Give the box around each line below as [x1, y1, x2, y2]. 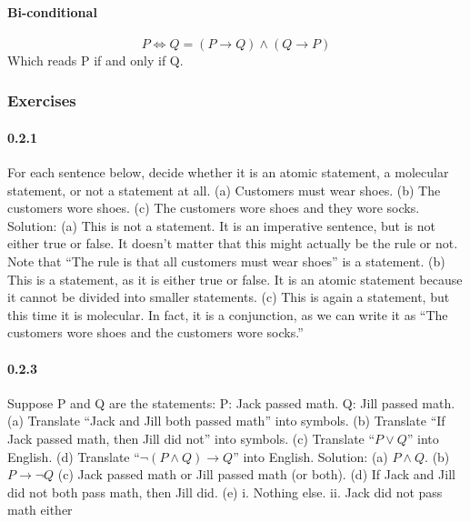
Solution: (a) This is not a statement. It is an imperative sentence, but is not [7, 216, 436, 235]
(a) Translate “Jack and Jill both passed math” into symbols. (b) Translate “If [7, 411, 445, 430]
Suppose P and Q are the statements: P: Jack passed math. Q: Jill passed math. [7, 393, 455, 412]
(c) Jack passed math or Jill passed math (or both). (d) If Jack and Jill [57, 465, 455, 484]
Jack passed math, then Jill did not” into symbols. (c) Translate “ [7, 428, 375, 447]
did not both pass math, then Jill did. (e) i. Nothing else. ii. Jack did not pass [7, 482, 443, 501]
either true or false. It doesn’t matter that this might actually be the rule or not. [7, 234, 458, 253]
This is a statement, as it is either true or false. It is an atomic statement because [7, 269, 463, 288]
